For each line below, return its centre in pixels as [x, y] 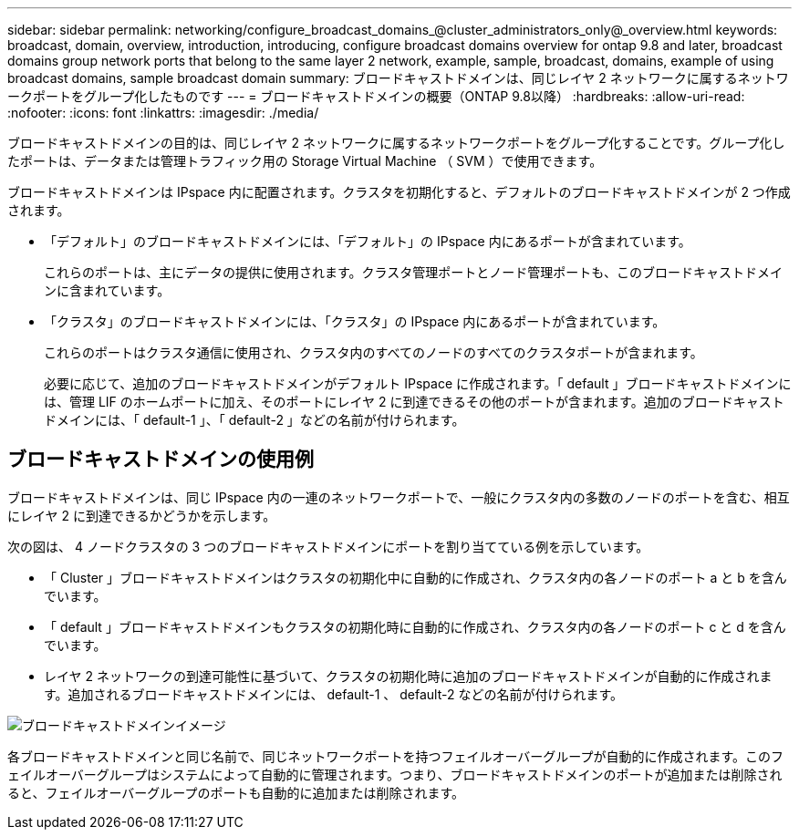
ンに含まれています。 [107, 290]
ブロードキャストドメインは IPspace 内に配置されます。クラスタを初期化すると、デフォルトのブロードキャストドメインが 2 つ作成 [399, 192]
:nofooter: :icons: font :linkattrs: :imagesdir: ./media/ [163, 113]
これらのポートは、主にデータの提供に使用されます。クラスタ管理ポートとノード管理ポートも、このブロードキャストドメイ [413, 272]
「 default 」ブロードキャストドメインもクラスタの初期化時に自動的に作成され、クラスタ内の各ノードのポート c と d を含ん [415, 626]
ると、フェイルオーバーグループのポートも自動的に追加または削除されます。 [236, 792]
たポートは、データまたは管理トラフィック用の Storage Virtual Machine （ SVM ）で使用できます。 [305, 161]
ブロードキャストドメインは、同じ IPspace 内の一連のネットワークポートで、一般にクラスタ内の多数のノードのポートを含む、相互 [399, 497]
